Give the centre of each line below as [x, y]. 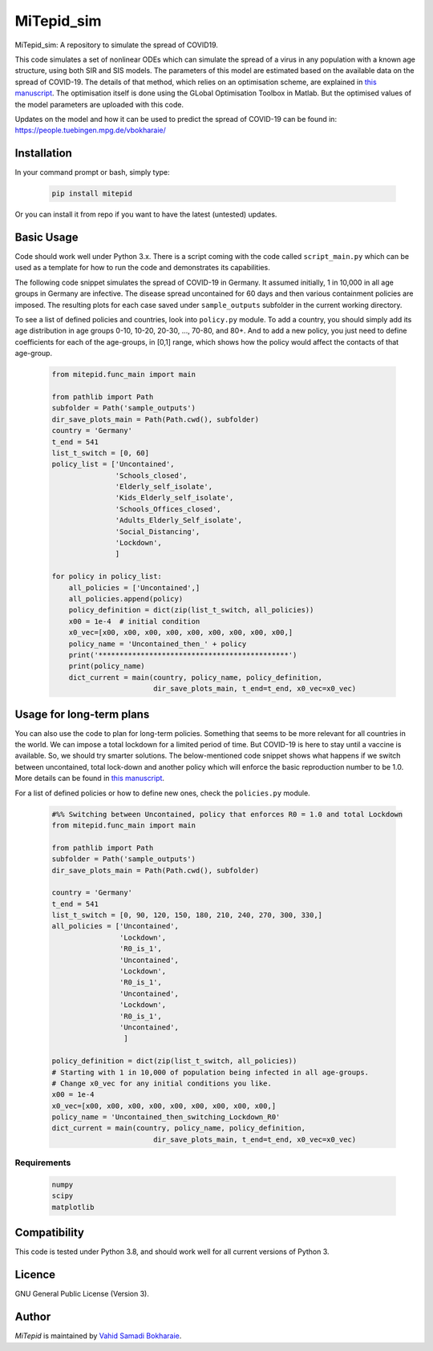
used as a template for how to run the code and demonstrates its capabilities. [142, 268]
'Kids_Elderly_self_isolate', [174, 498]
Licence [35, 1275]
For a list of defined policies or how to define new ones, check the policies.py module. [162, 793]
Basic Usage [47, 237]
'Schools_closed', [151, 475]
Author [33, 1317]
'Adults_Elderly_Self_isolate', [178, 520]
